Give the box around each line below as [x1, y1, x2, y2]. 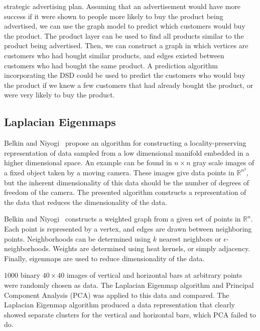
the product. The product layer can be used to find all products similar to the [4, 30, 244, 41]
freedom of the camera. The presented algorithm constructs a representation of [4, 187, 246, 197]
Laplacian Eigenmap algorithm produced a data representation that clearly [4, 299, 235, 310]
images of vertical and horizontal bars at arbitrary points [66, 270, 242, 280]
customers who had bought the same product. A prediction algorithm [4, 60, 218, 70]
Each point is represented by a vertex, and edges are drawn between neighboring [4, 223, 252, 234]
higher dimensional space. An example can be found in [4, 157, 172, 168]
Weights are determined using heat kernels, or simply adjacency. [53, 243, 250, 254]
